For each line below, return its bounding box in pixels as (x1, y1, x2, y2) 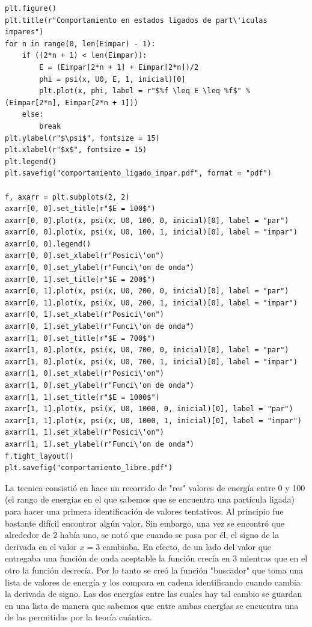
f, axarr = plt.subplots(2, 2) (5, 192, 130, 201)
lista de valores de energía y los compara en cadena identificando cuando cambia (5, 575, 301, 588)
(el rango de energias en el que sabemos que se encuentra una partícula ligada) (5, 493, 295, 506)
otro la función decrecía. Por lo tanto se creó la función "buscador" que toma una (5, 563, 303, 576)
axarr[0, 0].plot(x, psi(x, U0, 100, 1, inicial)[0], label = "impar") (5, 228, 298, 237)
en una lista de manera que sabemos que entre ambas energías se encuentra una (5, 599, 299, 611)
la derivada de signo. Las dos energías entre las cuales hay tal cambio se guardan (5, 587, 302, 600)
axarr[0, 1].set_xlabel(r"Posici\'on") (5, 310, 164, 319)
